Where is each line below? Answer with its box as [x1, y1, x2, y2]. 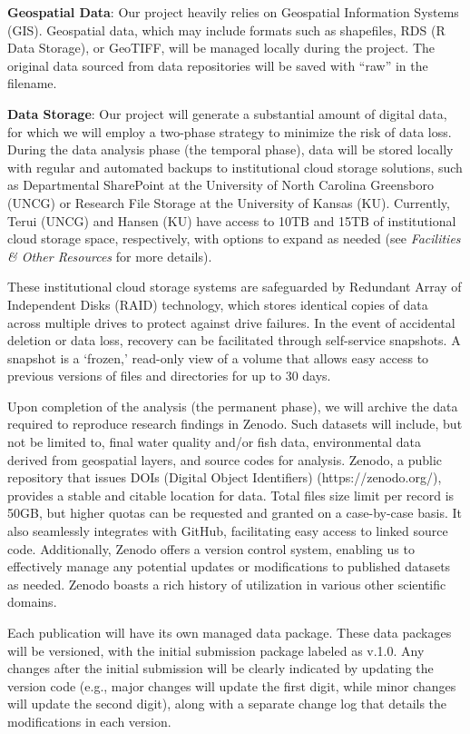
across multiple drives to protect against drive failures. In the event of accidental [7, 312, 455, 332]
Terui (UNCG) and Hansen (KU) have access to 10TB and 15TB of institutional [7, 211, 456, 230]
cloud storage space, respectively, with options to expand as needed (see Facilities [7, 229, 461, 248]
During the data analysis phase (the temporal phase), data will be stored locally [7, 140, 454, 159]
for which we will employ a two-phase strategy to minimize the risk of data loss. [7, 122, 452, 141]
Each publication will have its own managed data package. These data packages [7, 623, 452, 641]
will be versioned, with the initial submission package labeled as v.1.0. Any [7, 640, 425, 660]
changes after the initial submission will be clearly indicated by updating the [7, 659, 434, 678]
